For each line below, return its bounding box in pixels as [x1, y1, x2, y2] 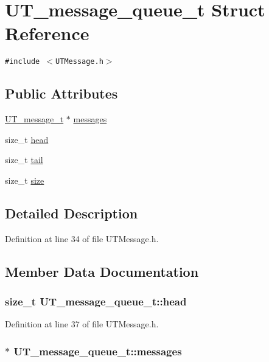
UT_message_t [5, 113, 64, 125]
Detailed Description [5, 203, 138, 222]
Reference [5, 21, 89, 46]
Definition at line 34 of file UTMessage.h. [5, 232, 159, 245]
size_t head [5, 133, 49, 145]
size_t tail [5, 153, 43, 166]
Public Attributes [5, 84, 118, 103]
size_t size [5, 173, 44, 186]
